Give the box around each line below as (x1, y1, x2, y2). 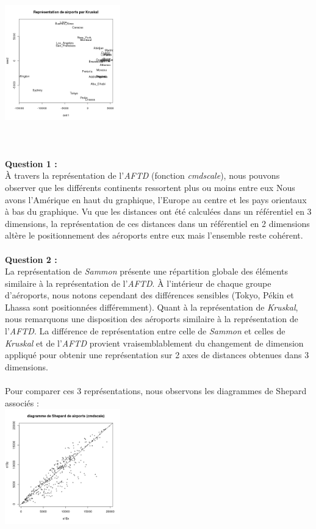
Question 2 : (5, 253, 57, 265)
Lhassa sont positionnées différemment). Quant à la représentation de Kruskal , (5, 300, 298, 313)
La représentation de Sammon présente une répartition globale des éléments (5, 265, 288, 278)
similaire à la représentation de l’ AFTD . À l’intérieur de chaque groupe (5, 276, 271, 289)
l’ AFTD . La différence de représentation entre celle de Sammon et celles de (5, 325, 285, 337)
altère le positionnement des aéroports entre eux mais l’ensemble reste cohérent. (5, 229, 303, 242)
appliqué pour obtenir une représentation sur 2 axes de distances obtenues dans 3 (5, 348, 309, 361)
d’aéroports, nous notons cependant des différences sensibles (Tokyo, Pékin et (5, 289, 294, 301)
